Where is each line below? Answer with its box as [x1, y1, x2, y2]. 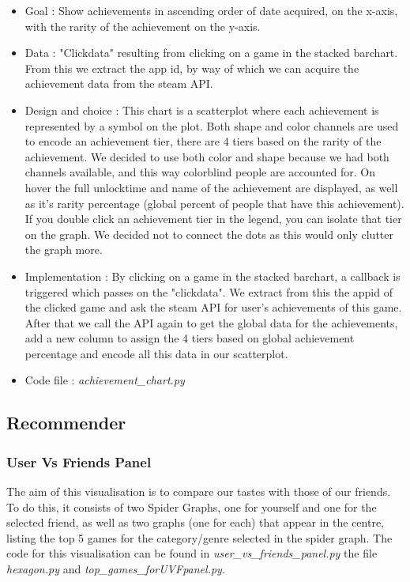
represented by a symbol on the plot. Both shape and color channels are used [24, 117, 399, 134]
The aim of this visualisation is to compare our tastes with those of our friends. [6, 483, 391, 500]
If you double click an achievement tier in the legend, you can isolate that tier [24, 210, 402, 227]
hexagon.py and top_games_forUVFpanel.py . [6, 561, 225, 577]
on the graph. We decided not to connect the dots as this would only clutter [24, 225, 393, 242]
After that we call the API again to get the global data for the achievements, [24, 314, 398, 331]
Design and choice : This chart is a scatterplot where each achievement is [24, 101, 379, 118]
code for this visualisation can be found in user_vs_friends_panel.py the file [6, 545, 378, 561]
